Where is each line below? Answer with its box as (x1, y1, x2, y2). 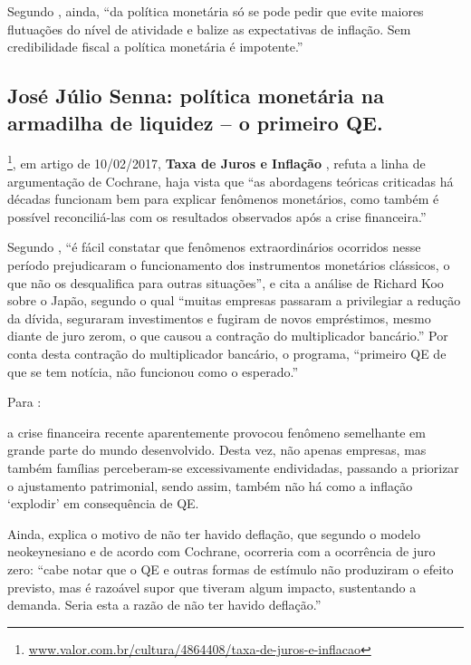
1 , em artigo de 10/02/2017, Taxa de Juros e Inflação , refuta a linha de (7, 151, 426, 173)
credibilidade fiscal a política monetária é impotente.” (7, 37, 303, 56)
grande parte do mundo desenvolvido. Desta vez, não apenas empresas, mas (7, 440, 427, 459)
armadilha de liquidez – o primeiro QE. (7, 108, 383, 136)
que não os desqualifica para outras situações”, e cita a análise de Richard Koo (7, 273, 444, 292)
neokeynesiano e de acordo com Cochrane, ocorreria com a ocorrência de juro (7, 542, 436, 561)
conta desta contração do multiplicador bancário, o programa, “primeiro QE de (7, 343, 447, 362)
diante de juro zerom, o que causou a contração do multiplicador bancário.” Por (7, 326, 448, 345)
